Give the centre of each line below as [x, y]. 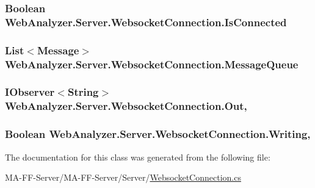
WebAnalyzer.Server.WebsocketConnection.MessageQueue [152, 64]
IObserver [30, 92]
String [83, 92]
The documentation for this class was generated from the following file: [138, 157]
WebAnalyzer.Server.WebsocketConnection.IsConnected [146, 22]
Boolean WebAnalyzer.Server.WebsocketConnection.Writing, [158, 134]
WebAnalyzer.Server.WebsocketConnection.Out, [126, 106]
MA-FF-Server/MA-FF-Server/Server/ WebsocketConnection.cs [123, 177]
